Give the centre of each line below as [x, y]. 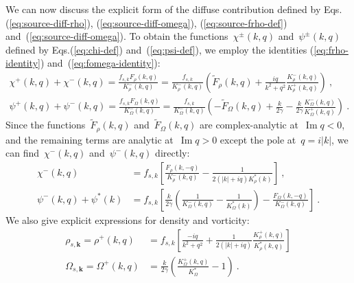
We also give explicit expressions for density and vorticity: [128, 219]
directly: [173, 153]
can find [23, 153]
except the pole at [258, 139]
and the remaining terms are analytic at [90, 139]
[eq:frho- [331, 49]
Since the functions [46, 125]
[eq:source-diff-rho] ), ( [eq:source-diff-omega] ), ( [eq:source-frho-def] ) [148, 22]
